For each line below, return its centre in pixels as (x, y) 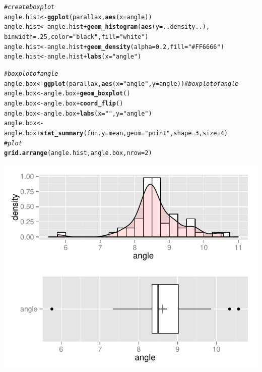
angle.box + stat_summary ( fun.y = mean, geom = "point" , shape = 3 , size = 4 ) (116, 133)
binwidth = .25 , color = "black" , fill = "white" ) (76, 37)
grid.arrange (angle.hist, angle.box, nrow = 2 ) (78, 153)
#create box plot (29, 7)
